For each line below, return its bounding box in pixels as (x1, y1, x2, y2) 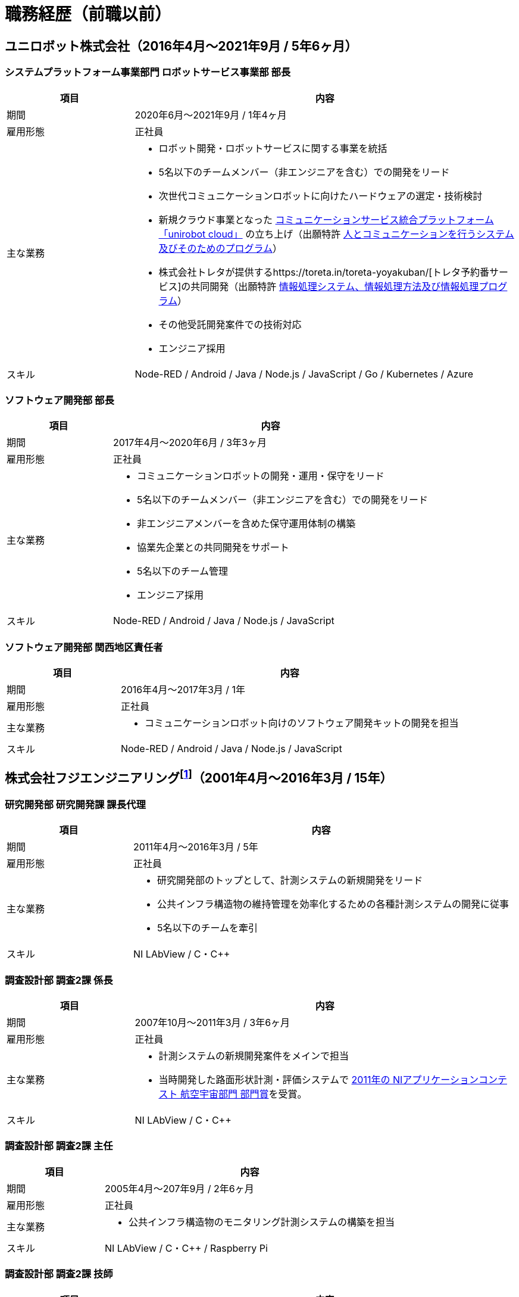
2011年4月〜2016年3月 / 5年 (133, 841, 258, 853)
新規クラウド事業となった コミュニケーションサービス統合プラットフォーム (158, 213, 494, 226)
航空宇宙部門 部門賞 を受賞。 (180, 1088, 307, 1100)
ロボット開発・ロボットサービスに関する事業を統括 (158, 142, 387, 154)
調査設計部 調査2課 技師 (5, 1268, 113, 1280)
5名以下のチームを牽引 (157, 922, 258, 934)
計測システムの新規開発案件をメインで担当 (158, 1050, 349, 1062)
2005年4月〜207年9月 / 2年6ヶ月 (105, 1182, 254, 1195)
